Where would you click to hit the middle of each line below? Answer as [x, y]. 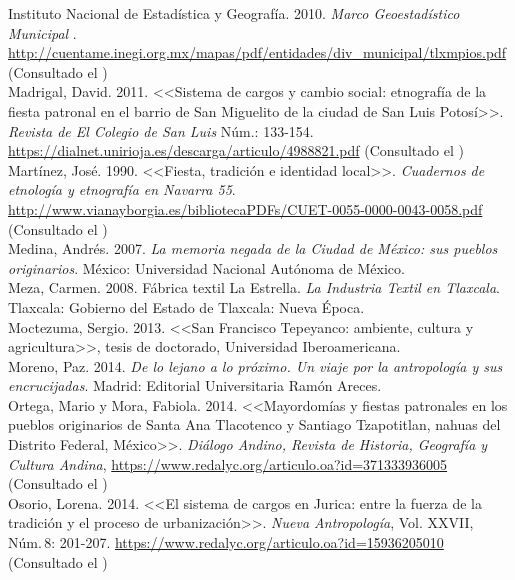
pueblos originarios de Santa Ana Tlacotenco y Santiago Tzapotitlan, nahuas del [254, 424]
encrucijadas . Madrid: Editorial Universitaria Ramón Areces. [195, 385]
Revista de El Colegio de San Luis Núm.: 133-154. [161, 130]
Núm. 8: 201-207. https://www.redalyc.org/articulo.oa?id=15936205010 [226, 542]
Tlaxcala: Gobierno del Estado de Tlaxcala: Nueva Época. [186, 306]
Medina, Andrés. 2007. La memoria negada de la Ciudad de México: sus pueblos [253, 248]
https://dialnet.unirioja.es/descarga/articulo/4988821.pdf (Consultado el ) [236, 150]
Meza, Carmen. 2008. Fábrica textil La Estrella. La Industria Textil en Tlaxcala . [254, 287]
